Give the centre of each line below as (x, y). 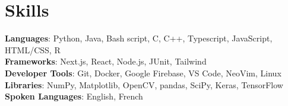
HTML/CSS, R (33, 49)
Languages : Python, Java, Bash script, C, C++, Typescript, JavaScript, (139, 38)
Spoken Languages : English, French (74, 96)
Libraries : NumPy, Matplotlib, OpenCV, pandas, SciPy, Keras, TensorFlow (144, 84)
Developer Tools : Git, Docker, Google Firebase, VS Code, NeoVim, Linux (143, 73)
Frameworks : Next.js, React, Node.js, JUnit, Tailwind (106, 61)
